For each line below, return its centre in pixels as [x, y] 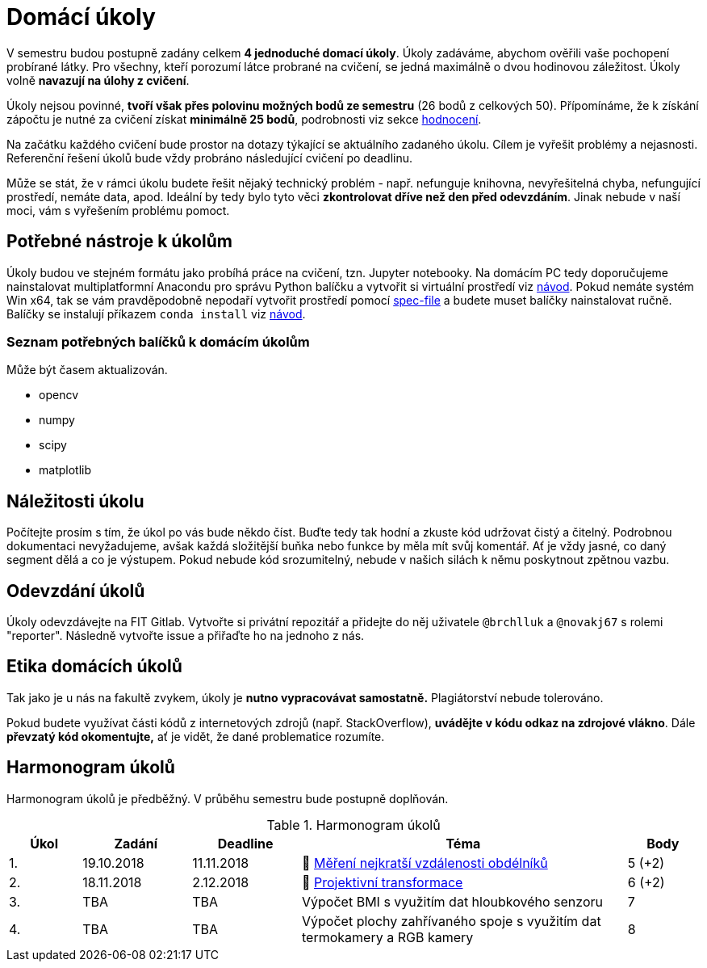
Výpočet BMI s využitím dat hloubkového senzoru [452, 901]
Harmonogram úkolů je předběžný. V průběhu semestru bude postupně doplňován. [228, 798]
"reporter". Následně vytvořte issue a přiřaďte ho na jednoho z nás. [186, 636]
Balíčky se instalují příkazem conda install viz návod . [156, 314]
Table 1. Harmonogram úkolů [353, 825]
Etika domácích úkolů [94, 667]
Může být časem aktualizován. [87, 370]
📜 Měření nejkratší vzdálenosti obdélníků [425, 863]
